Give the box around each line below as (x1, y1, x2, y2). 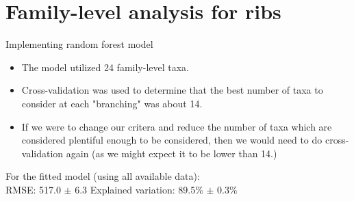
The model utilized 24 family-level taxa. (21, 59, 190, 74)
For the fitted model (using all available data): (5, 169, 200, 183)
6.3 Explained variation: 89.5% (75, 182, 203, 196)
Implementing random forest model (5, 37, 153, 51)
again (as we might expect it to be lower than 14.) (66, 146, 277, 160)
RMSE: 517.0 (5, 182, 61, 196)
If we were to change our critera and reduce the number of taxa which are (21, 119, 332, 133)
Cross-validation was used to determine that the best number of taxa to (21, 83, 323, 97)
